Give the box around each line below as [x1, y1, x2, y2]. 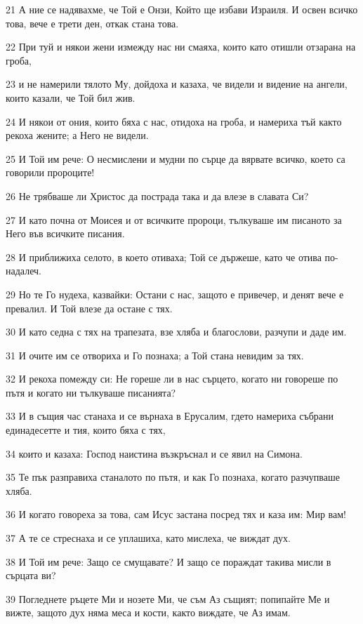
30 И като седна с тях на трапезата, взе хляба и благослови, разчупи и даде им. [6, 324, 347, 339]
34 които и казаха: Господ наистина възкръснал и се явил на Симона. [6, 446, 303, 460]
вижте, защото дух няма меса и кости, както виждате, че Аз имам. [6, 605, 291, 620]
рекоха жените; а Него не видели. [6, 128, 149, 142]
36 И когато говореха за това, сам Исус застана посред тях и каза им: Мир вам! [6, 507, 347, 522]
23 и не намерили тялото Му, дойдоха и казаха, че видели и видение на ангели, [6, 77, 348, 91]
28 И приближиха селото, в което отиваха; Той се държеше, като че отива [6, 249, 322, 264]
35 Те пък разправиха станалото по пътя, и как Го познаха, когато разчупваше [6, 470, 340, 484]
